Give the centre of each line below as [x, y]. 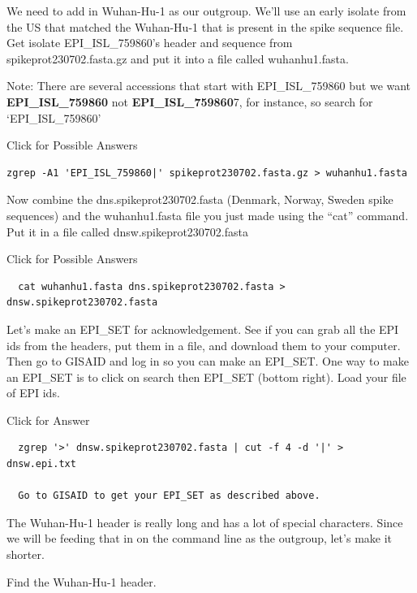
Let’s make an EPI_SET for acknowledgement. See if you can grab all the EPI [203, 329]
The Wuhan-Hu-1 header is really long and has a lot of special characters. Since [205, 522]
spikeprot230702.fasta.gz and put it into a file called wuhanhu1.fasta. [178, 58]
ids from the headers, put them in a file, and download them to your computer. [204, 345]
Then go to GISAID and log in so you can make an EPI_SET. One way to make [208, 361]
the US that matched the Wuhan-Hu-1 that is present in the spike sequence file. [205, 26]
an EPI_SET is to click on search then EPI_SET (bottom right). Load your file [206, 377]
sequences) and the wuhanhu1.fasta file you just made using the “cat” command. [208, 215]
